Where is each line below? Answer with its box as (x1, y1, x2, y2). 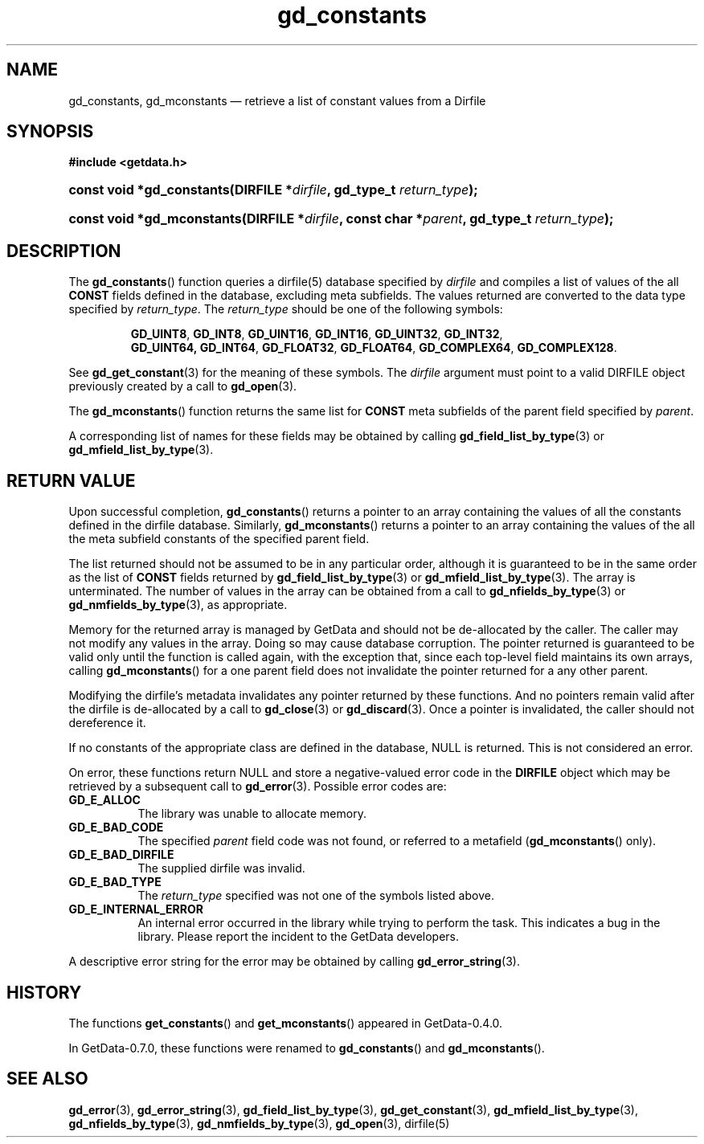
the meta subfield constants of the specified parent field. (68, 532, 370, 546)
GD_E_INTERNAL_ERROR (68, 902, 203, 917)
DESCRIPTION (6, 240, 121, 261)
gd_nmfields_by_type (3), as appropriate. (68, 598, 288, 612)
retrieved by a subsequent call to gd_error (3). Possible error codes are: (68, 779, 447, 794)
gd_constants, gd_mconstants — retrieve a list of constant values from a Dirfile (68, 93, 486, 108)
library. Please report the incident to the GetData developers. (137, 929, 460, 944)
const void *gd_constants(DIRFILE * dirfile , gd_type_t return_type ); (68, 182, 478, 198)
